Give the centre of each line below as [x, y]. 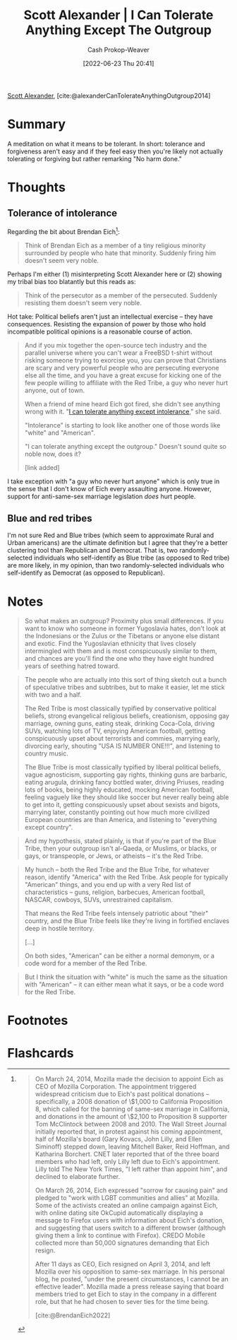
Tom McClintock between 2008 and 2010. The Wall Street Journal [131, 1124]
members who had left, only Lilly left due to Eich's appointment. [128, 1162]
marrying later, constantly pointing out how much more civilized [117, 812]
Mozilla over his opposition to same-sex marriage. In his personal [130, 1271]
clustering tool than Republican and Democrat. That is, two [93, 551]
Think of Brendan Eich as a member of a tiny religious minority [115, 245]
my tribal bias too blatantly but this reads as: [72, 281]
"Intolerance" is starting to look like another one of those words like [122, 425]
